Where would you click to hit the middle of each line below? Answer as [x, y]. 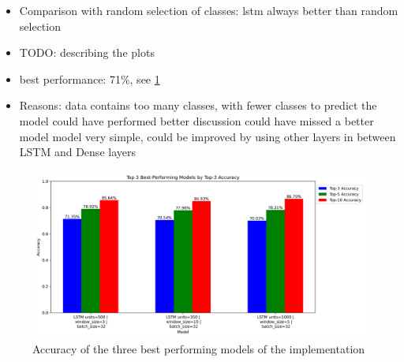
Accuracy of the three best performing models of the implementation [199, 349]
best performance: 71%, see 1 [90, 78]
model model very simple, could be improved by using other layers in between [208, 136]
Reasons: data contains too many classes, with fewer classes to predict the [198, 105]
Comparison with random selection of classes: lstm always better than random [209, 10]
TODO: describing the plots [87, 52]
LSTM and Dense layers [77, 152]
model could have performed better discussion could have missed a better [196, 120]
